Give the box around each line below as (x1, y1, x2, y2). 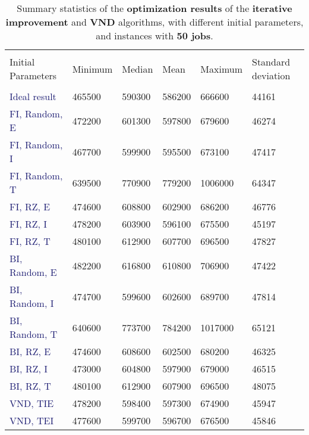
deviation (252, 69, 291, 82)
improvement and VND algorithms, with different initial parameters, (5, 15, 304, 29)
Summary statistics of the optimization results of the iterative (17, 1, 292, 15)
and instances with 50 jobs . (96, 29, 213, 42)
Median (122, 61, 153, 76)
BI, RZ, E (10, 344, 51, 358)
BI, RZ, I (10, 362, 48, 375)
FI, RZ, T (10, 234, 51, 248)
